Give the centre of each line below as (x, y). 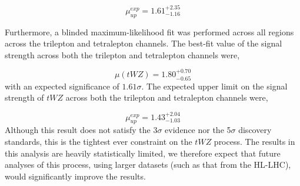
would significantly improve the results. (75, 176)
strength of (24, 97)
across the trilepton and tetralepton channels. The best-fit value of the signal (144, 43)
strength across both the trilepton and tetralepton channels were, (122, 54)
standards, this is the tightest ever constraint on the (99, 142)
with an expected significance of (62, 86)
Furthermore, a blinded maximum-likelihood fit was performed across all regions (149, 31)
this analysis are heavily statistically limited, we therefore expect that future (143, 153)
